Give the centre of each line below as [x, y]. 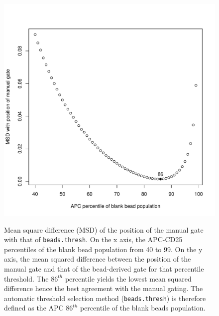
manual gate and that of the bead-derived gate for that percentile [104, 269]
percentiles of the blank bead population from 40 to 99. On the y [103, 249]
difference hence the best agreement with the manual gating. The [104, 288]
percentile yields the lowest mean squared [128, 278]
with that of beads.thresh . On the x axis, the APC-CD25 [93, 239]
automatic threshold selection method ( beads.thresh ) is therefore [105, 298]
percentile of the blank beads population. [143, 308]
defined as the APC [34, 308]
